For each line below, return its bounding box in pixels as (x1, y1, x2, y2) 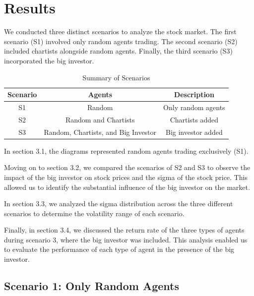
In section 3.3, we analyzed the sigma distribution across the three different (4, 198, 233, 209)
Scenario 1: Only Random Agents (4, 278, 180, 294)
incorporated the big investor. (4, 55, 94, 65)
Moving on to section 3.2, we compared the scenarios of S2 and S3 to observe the (4, 162, 251, 173)
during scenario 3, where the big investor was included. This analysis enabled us (4, 234, 248, 244)
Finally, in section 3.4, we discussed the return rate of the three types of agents (4, 225, 245, 235)
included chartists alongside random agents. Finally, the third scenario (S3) (4, 46, 233, 56)
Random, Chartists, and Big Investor (44, 126, 157, 137)
